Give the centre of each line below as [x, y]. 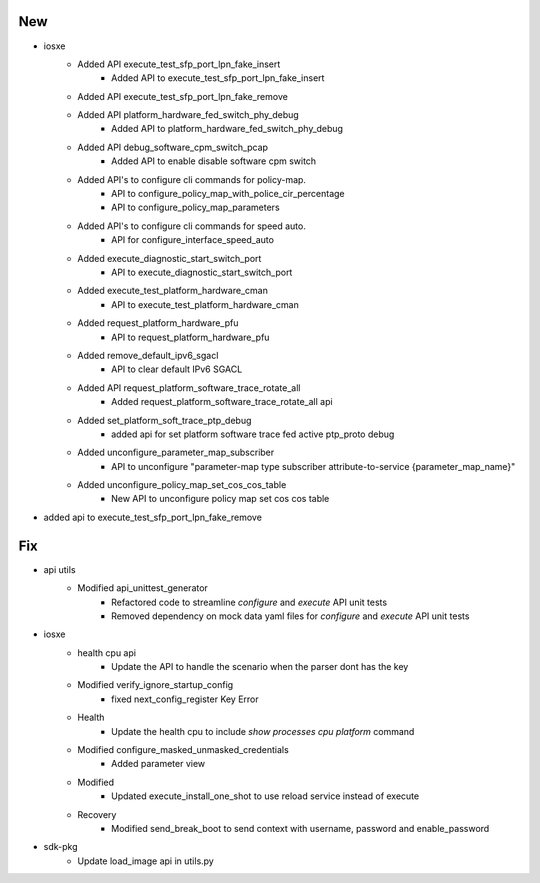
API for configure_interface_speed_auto [193, 240]
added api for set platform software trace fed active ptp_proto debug [253, 434]
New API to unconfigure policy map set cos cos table [220, 499]
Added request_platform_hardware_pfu [158, 323]
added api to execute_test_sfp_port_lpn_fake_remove [152, 517]
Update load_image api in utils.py [145, 861]
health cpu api [107, 652]
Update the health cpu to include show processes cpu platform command [263, 731]
